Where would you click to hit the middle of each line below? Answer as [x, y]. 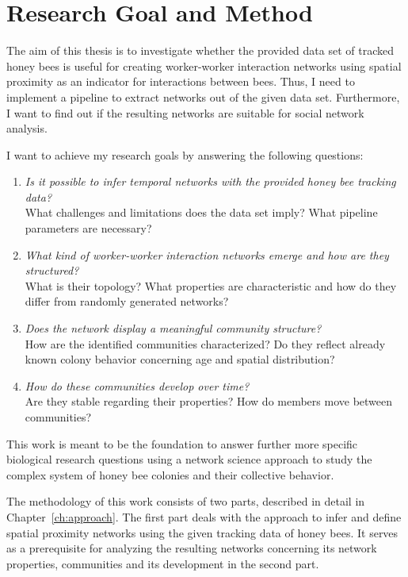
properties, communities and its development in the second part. [163, 563]
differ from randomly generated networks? [127, 301]
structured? [52, 270]
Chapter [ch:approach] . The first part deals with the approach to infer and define [204, 516]
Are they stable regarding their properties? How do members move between [209, 401]
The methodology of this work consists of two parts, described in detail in [186, 501]
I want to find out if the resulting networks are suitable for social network [185, 112]
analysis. [27, 128]
